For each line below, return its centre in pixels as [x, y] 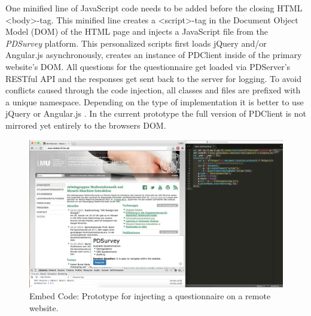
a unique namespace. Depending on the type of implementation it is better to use [155, 101]
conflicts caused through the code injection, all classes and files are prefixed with [153, 90]
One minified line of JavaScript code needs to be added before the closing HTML [154, 8]
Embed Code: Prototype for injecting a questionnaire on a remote [150, 295]
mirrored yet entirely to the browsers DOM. [86, 125]
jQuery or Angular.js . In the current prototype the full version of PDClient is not [156, 113]
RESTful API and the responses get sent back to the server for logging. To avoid [153, 78]
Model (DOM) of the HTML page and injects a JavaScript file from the [137, 31]
